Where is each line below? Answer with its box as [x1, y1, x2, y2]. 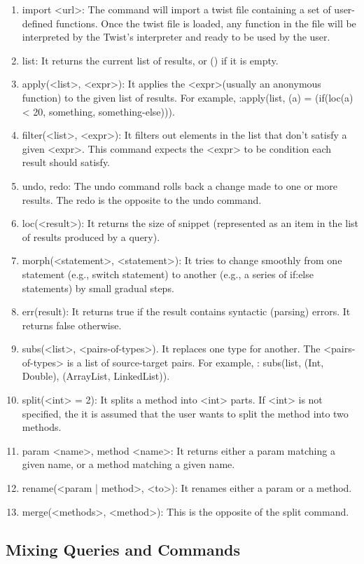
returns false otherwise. [22, 317, 122, 332]
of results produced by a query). [22, 229, 160, 244]
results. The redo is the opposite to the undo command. [22, 192, 262, 207]
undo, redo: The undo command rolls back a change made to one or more [22, 178, 337, 193]
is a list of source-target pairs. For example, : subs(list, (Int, [66, 355, 324, 369]
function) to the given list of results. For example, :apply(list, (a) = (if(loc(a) [22, 90, 353, 104]
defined [22, 15, 53, 30]
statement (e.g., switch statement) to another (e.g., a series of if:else [22, 266, 314, 281]
